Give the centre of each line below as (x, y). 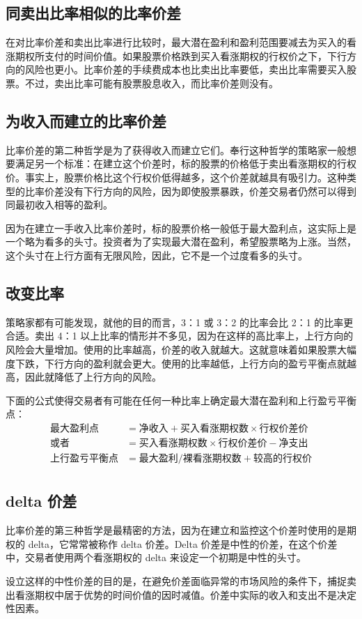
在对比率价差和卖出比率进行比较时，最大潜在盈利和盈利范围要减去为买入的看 (181, 42)
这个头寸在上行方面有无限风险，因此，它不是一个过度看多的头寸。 (157, 255)
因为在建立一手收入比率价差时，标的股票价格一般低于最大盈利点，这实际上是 (181, 228)
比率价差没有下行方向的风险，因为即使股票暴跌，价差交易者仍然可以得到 (190, 191)
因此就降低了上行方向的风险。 (93, 377)
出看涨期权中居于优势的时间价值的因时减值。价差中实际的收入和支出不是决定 (181, 594)
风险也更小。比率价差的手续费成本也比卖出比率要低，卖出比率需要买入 (186, 69)
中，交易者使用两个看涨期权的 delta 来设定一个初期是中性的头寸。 (156, 557)
